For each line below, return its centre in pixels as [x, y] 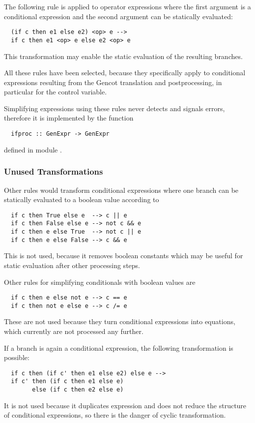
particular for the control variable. [56, 92]
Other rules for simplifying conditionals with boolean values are [100, 282]
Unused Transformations [54, 171]
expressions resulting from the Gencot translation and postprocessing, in [113, 82]
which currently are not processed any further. [74, 331]
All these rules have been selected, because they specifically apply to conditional [125, 73]
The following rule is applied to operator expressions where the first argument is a [127, 6]
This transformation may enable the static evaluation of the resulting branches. [123, 56]
